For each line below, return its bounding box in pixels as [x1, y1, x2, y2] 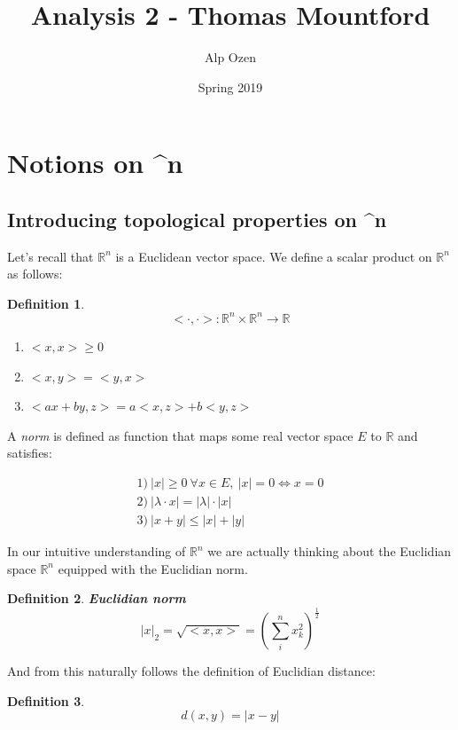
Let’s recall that [7, 247, 94, 265]
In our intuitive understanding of [7, 542, 186, 561]
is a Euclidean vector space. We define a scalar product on [115, 247, 432, 265]
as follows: [7, 264, 63, 283]
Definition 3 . [7, 691, 85, 710]
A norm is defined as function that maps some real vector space [7, 426, 353, 444]
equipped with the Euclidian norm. [58, 559, 248, 577]
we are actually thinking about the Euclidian [207, 542, 452, 561]
